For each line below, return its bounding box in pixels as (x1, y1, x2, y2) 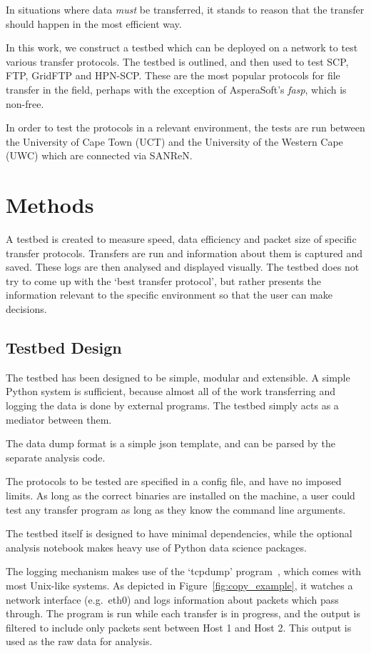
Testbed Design (6, 337, 122, 359)
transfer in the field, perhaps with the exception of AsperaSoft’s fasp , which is (6, 81, 347, 96)
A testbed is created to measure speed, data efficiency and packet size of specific (6, 231, 357, 246)
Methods (6, 190, 94, 219)
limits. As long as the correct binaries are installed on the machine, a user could (6, 487, 355, 502)
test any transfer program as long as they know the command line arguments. (6, 502, 346, 517)
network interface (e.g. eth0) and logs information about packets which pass (6, 592, 339, 607)
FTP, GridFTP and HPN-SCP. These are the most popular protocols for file (6, 68, 340, 83)
